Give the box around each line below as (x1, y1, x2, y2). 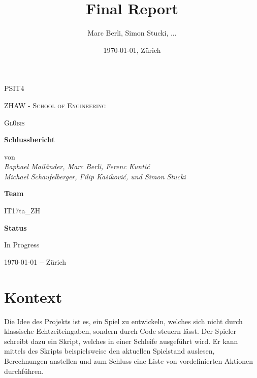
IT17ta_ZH (4, 205, 41, 216)
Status (4, 222, 27, 233)
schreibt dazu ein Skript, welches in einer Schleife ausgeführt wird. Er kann (4, 335, 238, 346)
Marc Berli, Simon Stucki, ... (87, 27, 177, 38)
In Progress (4, 239, 40, 250)
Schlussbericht (4, 134, 55, 145)
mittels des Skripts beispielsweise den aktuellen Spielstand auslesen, (4, 345, 215, 356)
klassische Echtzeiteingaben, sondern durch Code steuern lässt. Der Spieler (4, 326, 236, 336)
